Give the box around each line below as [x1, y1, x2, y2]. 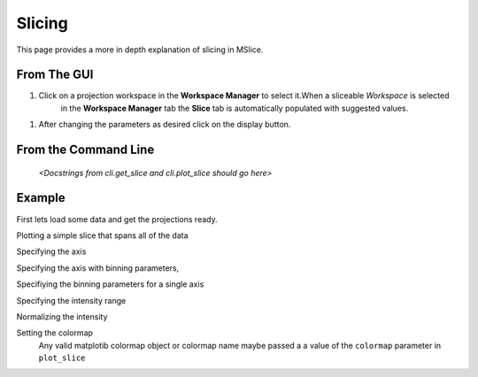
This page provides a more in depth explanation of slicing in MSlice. [16, 44, 264, 55]
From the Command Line [16, 142, 155, 158]
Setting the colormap [16, 327, 93, 338]
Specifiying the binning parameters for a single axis [16, 279, 204, 289]
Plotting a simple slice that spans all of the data [16, 230, 189, 241]
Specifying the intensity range [16, 295, 127, 305]
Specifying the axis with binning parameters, [16, 262, 180, 273]
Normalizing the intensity [16, 311, 108, 322]
